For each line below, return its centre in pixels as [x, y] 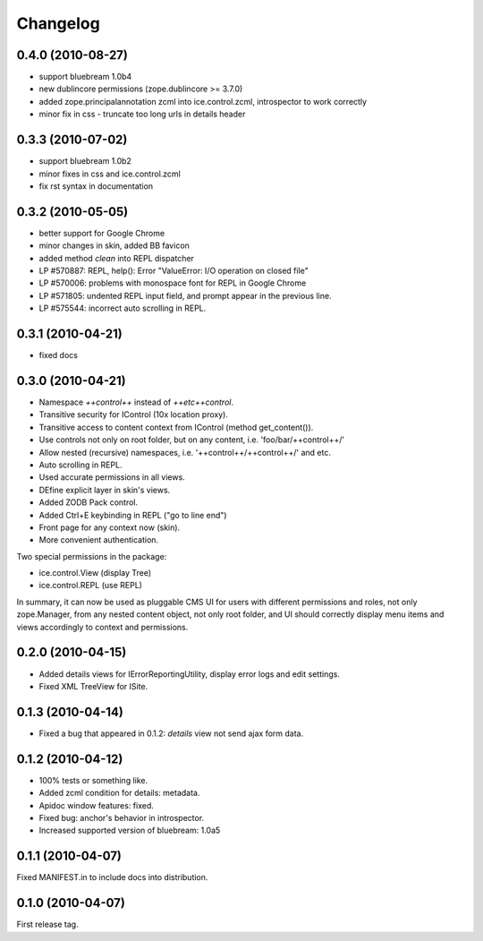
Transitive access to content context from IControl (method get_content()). [176, 427]
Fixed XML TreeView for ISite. [93, 686]
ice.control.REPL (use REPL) [91, 586]
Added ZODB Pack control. [89, 502]
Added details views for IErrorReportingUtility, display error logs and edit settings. [189, 674]
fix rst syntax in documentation [96, 186]
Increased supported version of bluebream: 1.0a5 [130, 830]
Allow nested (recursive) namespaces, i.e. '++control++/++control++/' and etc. [185, 452]
